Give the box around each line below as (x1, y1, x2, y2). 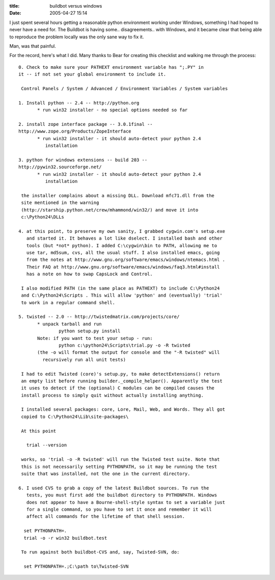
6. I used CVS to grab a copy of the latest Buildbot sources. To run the (18, 485, 209, 491)
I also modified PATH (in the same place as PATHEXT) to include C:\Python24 (21, 285, 220, 291)
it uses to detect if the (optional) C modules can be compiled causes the (21, 385, 215, 391)
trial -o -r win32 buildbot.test (23, 535, 107, 541)
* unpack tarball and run (37, 321, 102, 327)
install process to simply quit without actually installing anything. (21, 392, 204, 398)
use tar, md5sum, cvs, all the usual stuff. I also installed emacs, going (26, 250, 220, 255)
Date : (9, 10, 21, 16)
